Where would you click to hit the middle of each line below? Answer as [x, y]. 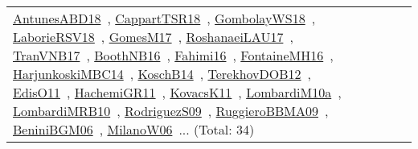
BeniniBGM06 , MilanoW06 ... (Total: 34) [134, 129]
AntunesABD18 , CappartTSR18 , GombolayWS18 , [164, 18]
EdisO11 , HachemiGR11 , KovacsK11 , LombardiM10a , [177, 92]
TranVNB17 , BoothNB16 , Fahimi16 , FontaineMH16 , [173, 55]
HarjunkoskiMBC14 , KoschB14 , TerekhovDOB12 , [162, 74]
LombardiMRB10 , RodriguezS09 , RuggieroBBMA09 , [171, 111]
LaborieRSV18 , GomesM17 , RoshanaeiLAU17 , [153, 37]
